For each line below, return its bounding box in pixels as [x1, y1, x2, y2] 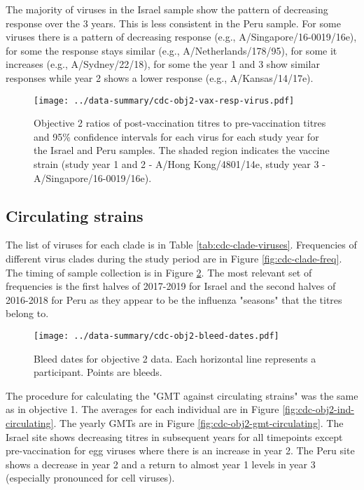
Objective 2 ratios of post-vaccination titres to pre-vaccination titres [34, 115, 326, 130]
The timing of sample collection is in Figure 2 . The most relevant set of [6, 265, 312, 279]
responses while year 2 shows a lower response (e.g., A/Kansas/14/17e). [6, 70, 314, 85]
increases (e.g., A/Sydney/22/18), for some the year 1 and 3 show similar [6, 57, 320, 71]
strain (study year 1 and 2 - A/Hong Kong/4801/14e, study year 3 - [34, 157, 325, 171]
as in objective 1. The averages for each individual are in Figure [6, 402, 279, 416]
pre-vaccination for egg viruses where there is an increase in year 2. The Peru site [6, 443, 355, 458]
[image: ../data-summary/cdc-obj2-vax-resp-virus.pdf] [34, 95, 295, 106]
